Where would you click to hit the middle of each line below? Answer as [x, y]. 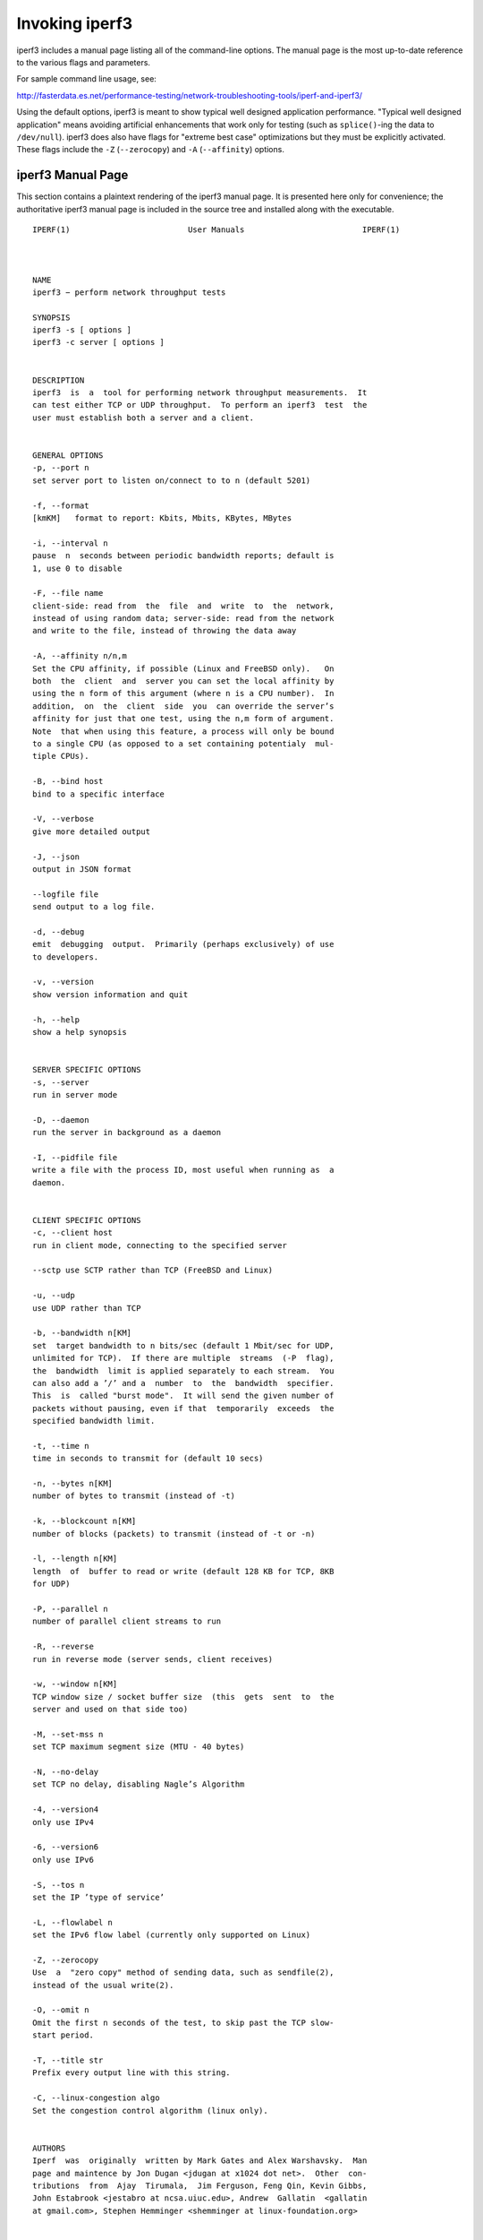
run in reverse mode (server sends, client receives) [153, 1659]
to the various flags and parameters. [84, 62]
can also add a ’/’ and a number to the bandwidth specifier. [183, 1383]
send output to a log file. [94, 907]
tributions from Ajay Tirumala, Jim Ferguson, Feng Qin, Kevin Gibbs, [200, 2185]
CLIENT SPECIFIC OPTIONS [87, 1220]
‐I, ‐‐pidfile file [75, 1157]
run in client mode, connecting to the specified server [160, 1245]
